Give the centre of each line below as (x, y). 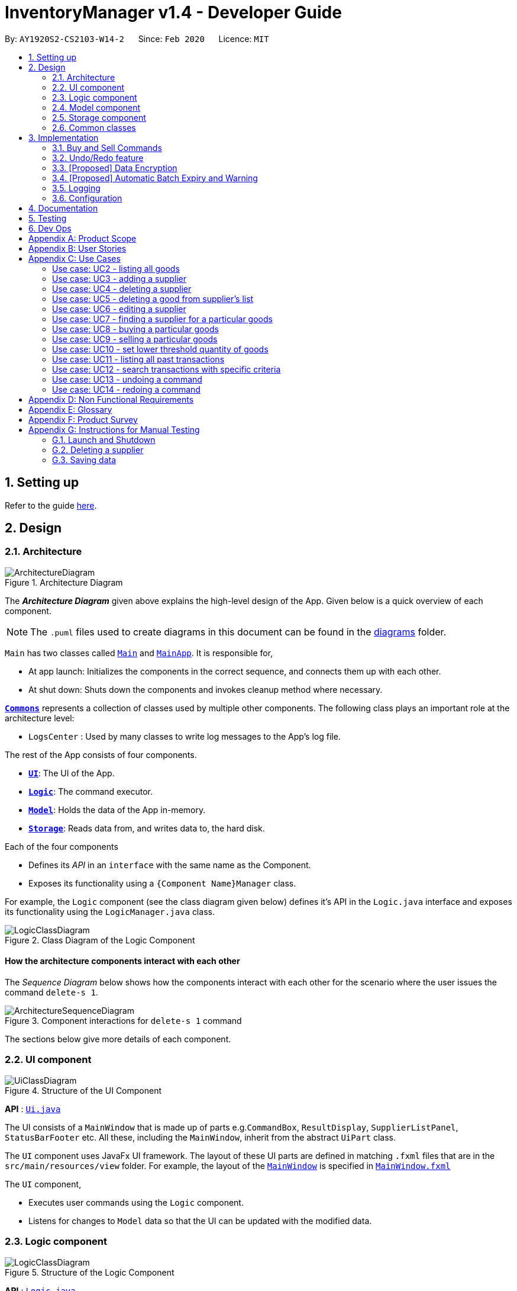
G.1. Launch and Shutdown (104, 439)
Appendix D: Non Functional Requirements (111, 399)
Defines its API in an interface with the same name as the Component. (170, 865)
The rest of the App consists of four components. (101, 754)
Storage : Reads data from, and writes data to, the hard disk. (147, 828)
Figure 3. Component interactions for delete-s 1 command (123, 1021)
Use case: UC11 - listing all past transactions (138, 359)
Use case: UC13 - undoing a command (127, 379)
